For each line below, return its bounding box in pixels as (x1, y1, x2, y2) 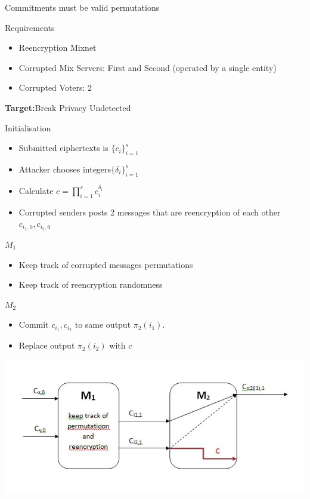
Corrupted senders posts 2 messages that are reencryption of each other (18, 205, 281, 218)
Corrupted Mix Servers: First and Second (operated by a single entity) (18, 61, 277, 73)
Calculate (18, 184, 54, 196)
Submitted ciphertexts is (18, 141, 108, 154)
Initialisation (5, 121, 51, 134)
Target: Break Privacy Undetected (5, 101, 131, 113)
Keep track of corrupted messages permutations (18, 258, 193, 270)
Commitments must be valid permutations (5, 1, 160, 13)
